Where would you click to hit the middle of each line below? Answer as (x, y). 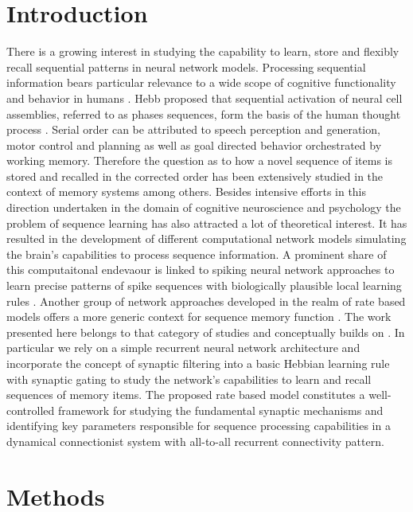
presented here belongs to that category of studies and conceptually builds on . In (206, 332)
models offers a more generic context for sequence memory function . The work (199, 317)
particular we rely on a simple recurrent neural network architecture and (183, 348)
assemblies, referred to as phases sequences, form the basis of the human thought (204, 113)
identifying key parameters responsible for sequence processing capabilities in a (199, 426)
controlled (31, 410)
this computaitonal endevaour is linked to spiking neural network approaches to (201, 270)
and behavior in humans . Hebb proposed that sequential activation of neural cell (205, 98)
